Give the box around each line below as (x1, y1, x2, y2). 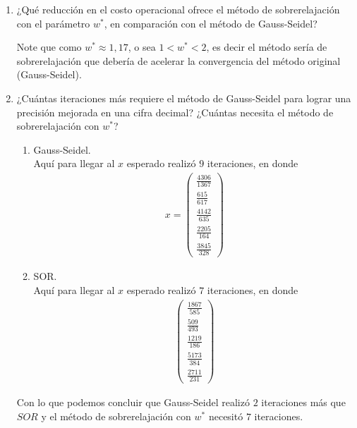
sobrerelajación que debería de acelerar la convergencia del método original (16, 53, 341, 68)
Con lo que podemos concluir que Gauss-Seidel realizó (16, 395, 250, 410)
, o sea (128, 39, 156, 54)
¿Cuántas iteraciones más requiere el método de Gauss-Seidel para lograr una (16, 90, 351, 105)
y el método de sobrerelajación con (41, 408, 191, 423)
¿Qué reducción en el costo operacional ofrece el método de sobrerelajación (16, 2, 340, 16)
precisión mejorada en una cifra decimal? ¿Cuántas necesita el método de (16, 104, 334, 119)
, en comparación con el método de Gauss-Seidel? (104, 16, 317, 30)
